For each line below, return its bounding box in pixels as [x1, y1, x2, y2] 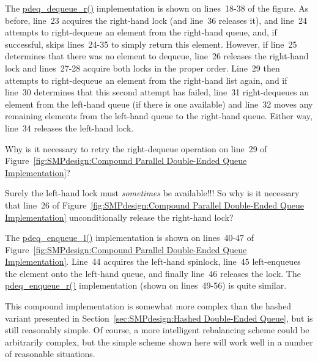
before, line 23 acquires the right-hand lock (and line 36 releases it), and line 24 [5, 13, 307, 26]
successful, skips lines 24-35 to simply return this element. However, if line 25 [5, 37, 297, 50]
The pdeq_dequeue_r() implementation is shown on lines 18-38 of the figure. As [5, 2, 309, 14]
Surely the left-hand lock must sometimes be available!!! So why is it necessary [5, 187, 300, 199]
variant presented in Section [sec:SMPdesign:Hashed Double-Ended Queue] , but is [5, 311, 313, 324]
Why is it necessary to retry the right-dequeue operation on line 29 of [5, 142, 267, 155]
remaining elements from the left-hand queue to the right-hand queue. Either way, [5, 109, 312, 122]
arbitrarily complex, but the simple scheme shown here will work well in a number [5, 335, 313, 348]
